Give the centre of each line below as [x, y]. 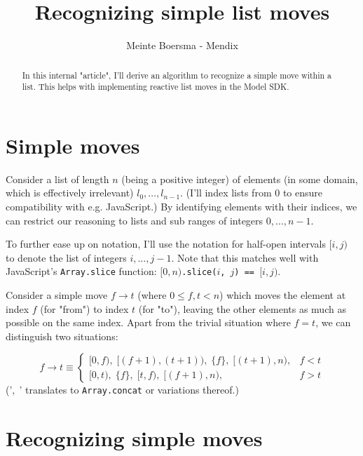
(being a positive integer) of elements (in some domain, [240, 179]
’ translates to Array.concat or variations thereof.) [129, 390]
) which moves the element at [283, 294]
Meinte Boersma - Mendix [182, 45]
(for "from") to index [84, 308]
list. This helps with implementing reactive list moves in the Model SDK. [156, 87]
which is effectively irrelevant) [70, 193]
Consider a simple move [57, 294]
